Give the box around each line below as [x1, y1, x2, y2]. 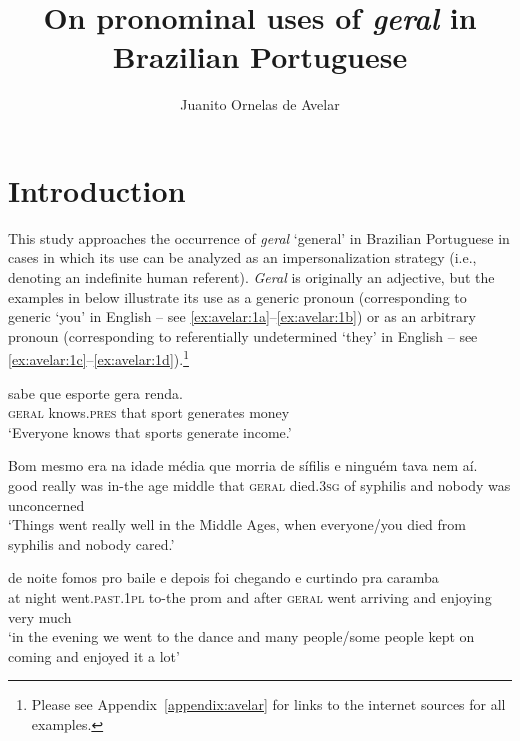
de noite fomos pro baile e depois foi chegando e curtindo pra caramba [8, 567, 439, 588]
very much [8, 606, 72, 627]
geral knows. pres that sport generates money [8, 402, 290, 423]
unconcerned [8, 494, 85, 515]
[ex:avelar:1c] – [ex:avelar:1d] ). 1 [8, 346, 189, 370]
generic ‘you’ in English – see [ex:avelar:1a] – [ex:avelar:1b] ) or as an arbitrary [8, 306, 476, 327]
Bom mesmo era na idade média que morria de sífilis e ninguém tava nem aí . [8, 455, 478, 476]
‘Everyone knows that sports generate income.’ [8, 421, 292, 442]
